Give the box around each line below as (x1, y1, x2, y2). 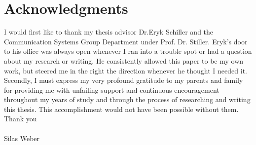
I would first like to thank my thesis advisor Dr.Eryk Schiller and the (4, 27, 214, 37)
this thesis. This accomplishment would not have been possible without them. (4, 104, 239, 114)
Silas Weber (4, 133, 40, 143)
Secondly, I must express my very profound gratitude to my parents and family (4, 75, 243, 85)
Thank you (4, 113, 37, 124)
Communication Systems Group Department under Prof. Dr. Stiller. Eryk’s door (4, 36, 248, 46)
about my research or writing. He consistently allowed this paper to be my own (4, 55, 244, 66)
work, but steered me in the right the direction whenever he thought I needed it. (4, 65, 247, 75)
